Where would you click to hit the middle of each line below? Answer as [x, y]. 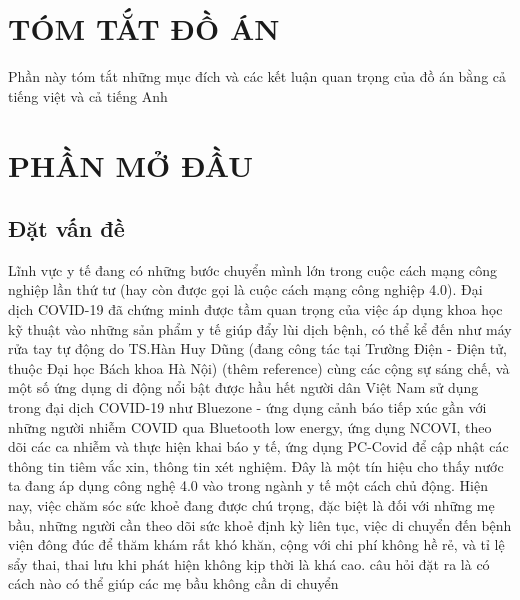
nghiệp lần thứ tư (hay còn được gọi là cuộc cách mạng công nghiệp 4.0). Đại [245, 289]
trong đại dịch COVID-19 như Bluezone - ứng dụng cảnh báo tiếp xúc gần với [247, 407]
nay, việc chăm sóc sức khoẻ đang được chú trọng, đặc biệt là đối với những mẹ [251, 505]
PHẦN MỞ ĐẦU [130, 164]
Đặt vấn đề [66, 228]
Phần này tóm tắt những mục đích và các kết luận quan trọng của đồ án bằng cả [257, 76]
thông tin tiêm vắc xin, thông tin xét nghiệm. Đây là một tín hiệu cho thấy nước [256, 465]
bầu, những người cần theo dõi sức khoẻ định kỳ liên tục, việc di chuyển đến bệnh [260, 524]
